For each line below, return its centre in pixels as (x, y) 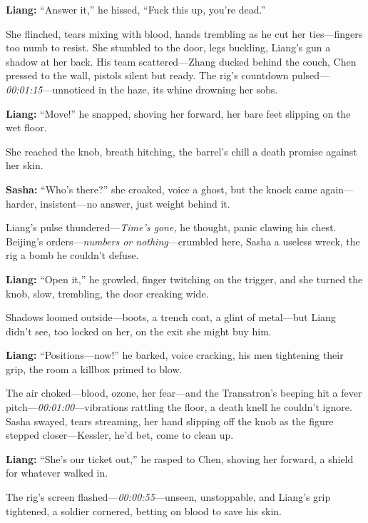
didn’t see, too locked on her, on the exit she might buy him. (139, 331)
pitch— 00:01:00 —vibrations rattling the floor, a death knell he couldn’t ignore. (179, 407)
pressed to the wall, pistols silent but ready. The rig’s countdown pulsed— (168, 75)
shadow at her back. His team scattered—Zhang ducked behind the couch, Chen (181, 61)
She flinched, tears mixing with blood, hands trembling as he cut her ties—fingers (184, 33)
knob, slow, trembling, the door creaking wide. (107, 293)
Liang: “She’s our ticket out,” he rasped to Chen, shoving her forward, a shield (180, 458)
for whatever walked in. (57, 473)
